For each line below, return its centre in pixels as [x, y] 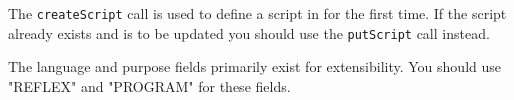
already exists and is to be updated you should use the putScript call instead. [249, 32]
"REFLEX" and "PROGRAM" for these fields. [149, 85]
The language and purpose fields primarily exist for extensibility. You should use [255, 66]
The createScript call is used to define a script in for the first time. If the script [257, 13]
